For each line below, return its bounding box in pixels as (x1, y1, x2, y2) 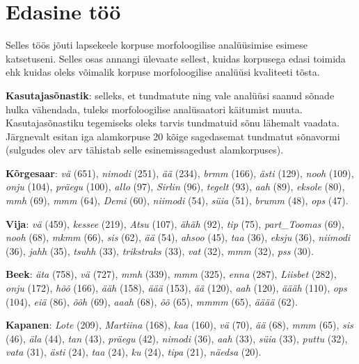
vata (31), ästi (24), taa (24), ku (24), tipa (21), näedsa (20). (6, 345, 262, 359)
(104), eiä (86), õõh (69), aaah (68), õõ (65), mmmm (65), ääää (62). (6, 294, 298, 308)
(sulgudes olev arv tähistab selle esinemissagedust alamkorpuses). (6, 142, 284, 157)
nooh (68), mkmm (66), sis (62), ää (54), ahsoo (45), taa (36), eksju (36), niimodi (6, 230, 351, 245)
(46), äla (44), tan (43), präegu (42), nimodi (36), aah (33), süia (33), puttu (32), (6, 331, 348, 345)
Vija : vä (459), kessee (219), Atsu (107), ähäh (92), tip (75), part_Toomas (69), (6, 216, 344, 231)
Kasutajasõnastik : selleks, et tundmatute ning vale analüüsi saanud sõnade (6, 88, 335, 102)
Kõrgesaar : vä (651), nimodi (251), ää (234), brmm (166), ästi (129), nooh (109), (6, 165, 354, 180)
